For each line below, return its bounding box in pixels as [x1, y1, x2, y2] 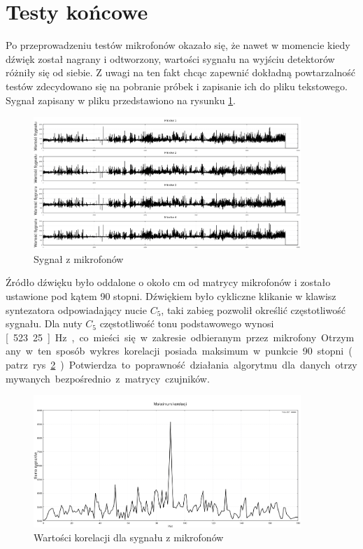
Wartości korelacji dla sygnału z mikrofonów [34, 529, 224, 544]
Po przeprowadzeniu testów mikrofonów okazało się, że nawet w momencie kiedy [6, 38, 350, 52]
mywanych [6, 371, 50, 385]
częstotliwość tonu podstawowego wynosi [99, 316, 274, 331]
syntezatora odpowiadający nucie [6, 302, 147, 317]
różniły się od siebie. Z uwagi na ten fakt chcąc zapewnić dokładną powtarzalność [6, 65, 356, 80]
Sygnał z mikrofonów [34, 251, 124, 266]
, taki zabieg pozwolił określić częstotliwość [161, 302, 346, 317]
